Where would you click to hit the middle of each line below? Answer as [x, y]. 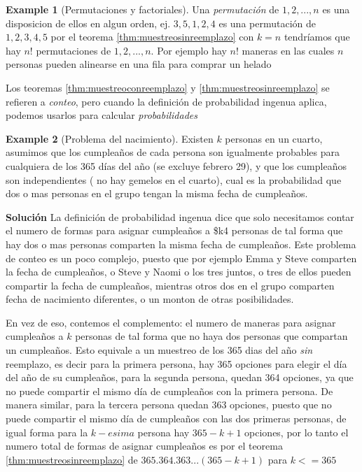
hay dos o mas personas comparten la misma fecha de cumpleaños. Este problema [181, 244]
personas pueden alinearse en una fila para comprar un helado [139, 64]
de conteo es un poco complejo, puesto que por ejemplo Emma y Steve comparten [181, 258]
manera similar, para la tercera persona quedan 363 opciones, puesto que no [169, 405]
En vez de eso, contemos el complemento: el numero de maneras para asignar [171, 322]
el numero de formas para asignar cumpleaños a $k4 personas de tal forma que [174, 230]
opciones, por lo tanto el [297, 432]
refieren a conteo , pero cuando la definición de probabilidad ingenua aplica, [166, 101]
